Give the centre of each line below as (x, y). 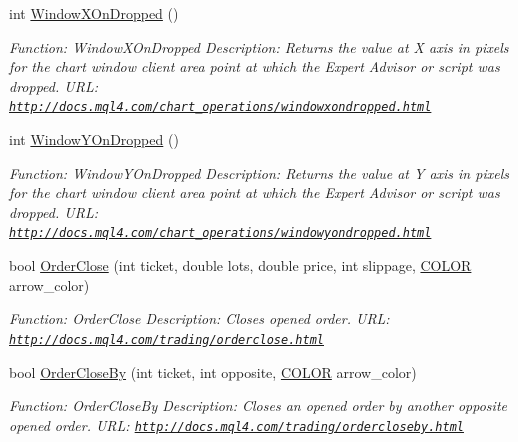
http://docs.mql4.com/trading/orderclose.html (166, 339)
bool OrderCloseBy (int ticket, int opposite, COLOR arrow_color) (213, 371)
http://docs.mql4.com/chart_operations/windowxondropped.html (220, 107)
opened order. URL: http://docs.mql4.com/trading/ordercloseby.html (236, 424)
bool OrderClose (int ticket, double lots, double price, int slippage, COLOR (240, 265)
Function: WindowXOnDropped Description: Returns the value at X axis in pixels (259, 46)
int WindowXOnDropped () (94, 13)
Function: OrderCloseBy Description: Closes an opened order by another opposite (258, 405)
